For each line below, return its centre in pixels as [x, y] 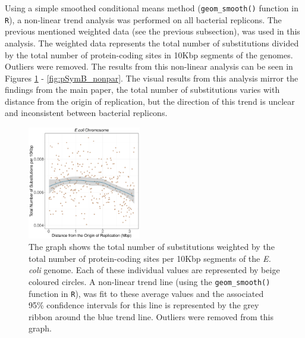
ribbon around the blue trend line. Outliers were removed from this [151, 316]
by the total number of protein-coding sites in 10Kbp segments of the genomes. [149, 54]
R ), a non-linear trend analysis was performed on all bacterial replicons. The [143, 19]
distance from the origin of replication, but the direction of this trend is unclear [150, 101]
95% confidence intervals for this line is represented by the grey [144, 305]
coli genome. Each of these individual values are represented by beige [154, 270]
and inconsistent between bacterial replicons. [86, 113]
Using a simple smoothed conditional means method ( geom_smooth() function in [152, 8]
